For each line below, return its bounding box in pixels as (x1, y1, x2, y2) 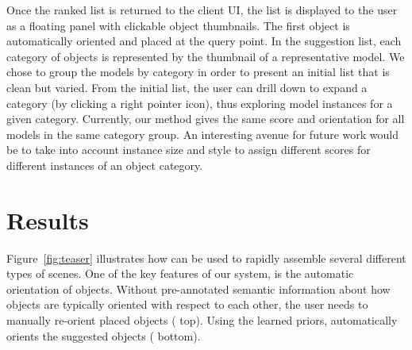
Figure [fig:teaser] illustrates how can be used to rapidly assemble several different (6, 249, 406, 266)
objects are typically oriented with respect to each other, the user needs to (6, 296, 368, 313)
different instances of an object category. (6, 156, 203, 173)
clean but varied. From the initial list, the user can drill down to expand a (6, 79, 368, 95)
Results (6, 203, 89, 236)
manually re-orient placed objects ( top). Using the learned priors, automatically (6, 312, 398, 329)
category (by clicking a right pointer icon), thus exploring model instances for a (6, 94, 393, 111)
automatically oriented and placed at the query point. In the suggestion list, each (6, 33, 402, 49)
